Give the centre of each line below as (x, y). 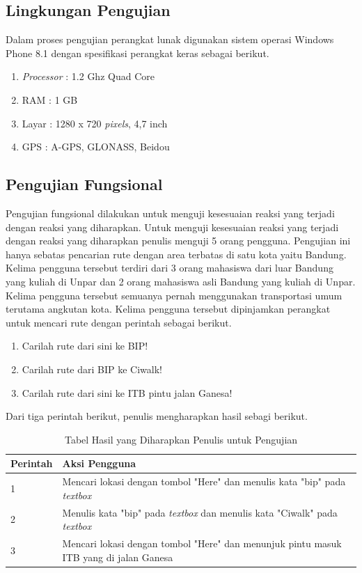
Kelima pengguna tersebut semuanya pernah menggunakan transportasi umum (174, 295)
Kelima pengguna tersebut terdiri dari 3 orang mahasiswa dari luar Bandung (170, 268)
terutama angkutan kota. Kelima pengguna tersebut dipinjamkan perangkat (168, 309)
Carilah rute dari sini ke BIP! (85, 346)
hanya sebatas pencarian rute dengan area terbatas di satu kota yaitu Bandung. (176, 254)
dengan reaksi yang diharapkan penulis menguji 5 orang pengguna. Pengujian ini (178, 241)
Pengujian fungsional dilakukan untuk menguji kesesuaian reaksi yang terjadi (170, 213)
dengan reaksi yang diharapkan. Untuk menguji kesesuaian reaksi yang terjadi (172, 227)
